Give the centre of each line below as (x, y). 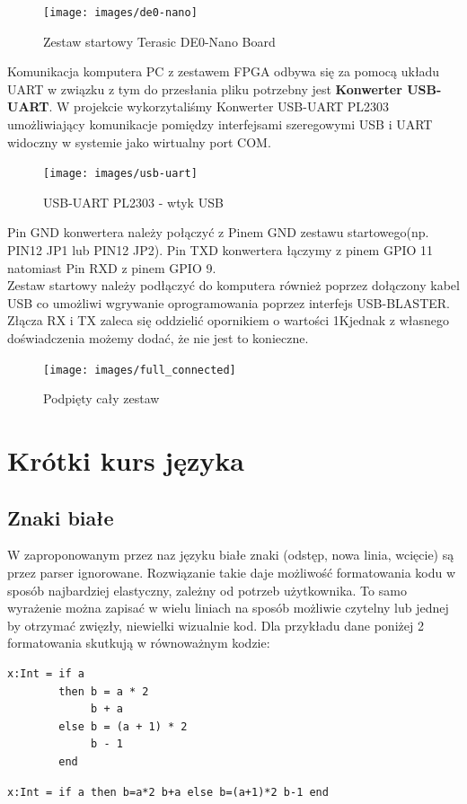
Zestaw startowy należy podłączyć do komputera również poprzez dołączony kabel (233, 285)
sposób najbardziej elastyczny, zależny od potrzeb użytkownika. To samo (207, 590)
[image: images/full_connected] (140, 370)
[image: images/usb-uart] (120, 174)
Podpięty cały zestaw (101, 398)
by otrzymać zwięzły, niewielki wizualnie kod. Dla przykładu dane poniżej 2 (216, 625)
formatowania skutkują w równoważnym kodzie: (139, 643)
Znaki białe (61, 517)
